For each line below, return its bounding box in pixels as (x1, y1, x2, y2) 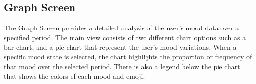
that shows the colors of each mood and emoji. (4, 71, 145, 81)
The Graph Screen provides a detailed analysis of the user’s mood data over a (4, 23, 239, 33)
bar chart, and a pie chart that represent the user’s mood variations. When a (4, 42, 237, 52)
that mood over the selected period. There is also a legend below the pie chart (4, 61, 240, 71)
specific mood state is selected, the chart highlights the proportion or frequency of (4, 51, 252, 61)
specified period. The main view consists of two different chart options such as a (4, 32, 246, 42)
